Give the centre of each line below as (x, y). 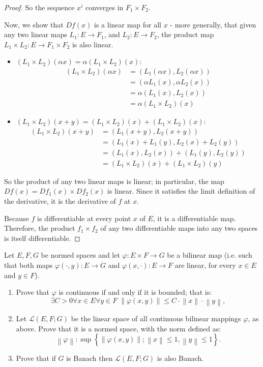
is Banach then (90, 358)
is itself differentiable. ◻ (42, 238)
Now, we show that (34, 24)
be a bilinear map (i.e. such (210, 255)
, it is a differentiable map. (194, 218)
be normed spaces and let (80, 255)
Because (17, 218)
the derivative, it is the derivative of (60, 201)
